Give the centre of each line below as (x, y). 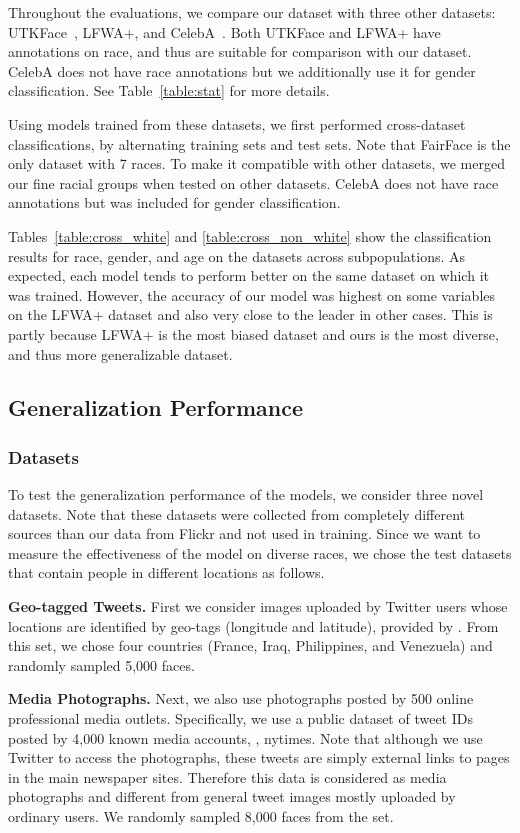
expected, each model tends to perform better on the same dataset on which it (248, 275)
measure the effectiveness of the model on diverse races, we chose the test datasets (260, 552)
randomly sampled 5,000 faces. (101, 664)
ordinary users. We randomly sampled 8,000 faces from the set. (201, 816)
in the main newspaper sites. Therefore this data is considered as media (227, 776)
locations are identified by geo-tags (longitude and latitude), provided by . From (253, 625)
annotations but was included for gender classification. (174, 202)
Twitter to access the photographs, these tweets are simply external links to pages (259, 757)
